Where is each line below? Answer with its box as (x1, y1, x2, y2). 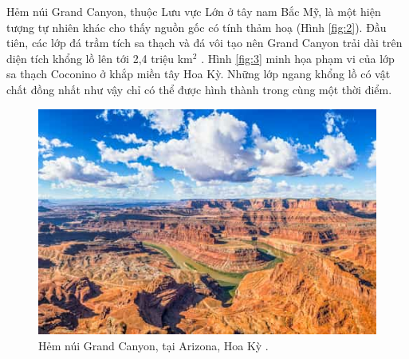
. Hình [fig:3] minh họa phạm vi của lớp (201, 49, 395, 66)
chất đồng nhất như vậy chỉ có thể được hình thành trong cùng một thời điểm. (6, 81, 392, 97)
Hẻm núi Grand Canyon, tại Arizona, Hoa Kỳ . (38, 337, 269, 353)
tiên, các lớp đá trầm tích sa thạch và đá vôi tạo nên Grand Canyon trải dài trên (6, 34, 403, 51)
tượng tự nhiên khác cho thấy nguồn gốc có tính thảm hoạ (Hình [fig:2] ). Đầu (6, 18, 387, 35)
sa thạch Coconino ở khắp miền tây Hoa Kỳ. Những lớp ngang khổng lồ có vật (6, 65, 391, 82)
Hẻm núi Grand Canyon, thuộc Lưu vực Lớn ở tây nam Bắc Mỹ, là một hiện (6, 3, 381, 19)
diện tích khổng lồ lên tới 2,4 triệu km (6, 49, 193, 66)
